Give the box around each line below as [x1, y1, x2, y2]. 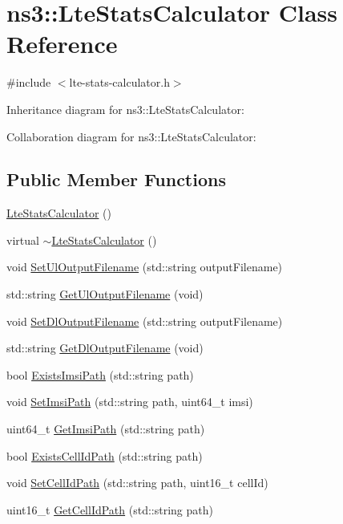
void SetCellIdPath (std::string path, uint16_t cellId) [6, 474, 268, 491]
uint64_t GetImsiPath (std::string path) [6, 420, 205, 437]
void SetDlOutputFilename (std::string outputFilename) [6, 312, 283, 329]
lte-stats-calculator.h [69, 74, 170, 91]
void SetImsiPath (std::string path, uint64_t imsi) [6, 393, 253, 410]
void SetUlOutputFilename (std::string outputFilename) [6, 258, 283, 275]
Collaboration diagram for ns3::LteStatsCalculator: [6, 128, 256, 144]
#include [6, 74, 51, 91]
